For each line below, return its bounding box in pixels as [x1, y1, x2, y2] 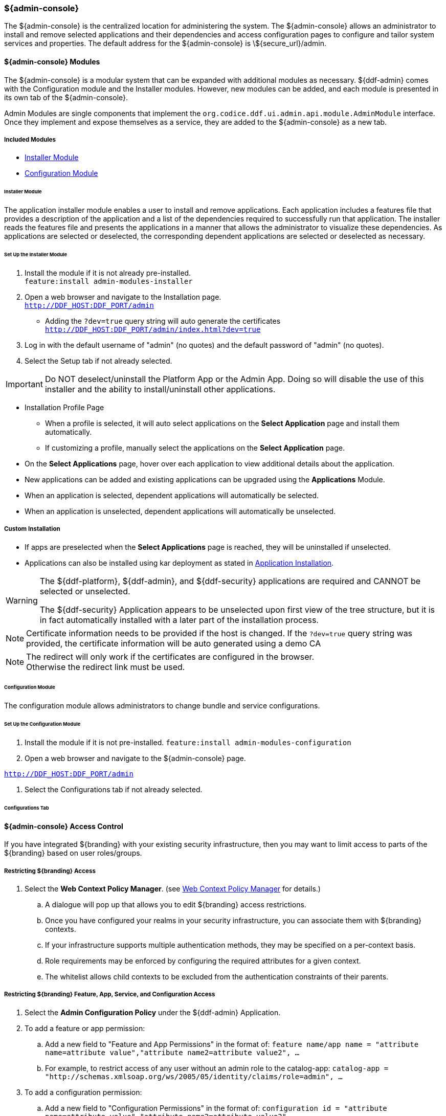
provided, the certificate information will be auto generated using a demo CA [26, 638, 321, 649]
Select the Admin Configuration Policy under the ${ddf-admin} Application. [25, 1008, 281, 1017]
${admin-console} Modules [4, 57, 100, 66]
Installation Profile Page [25, 403, 104, 412]
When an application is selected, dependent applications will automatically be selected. [25, 490, 319, 500]
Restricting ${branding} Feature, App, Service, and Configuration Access [4, 991, 215, 998]
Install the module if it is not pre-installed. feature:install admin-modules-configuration [25, 738, 351, 747]
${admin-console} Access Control [4, 821, 123, 831]
